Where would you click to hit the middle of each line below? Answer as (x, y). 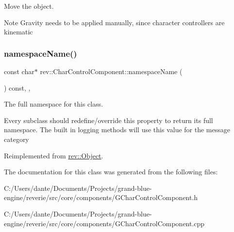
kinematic (18, 32)
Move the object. (29, 6)
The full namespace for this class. (54, 104)
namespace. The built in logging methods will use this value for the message (117, 130)
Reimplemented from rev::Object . (54, 155)
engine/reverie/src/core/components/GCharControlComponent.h (101, 197)
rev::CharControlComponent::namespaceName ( (111, 71)
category (17, 139)
